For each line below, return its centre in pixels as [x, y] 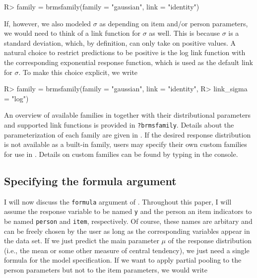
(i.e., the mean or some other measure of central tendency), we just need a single [127, 250]
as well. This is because [184, 33]
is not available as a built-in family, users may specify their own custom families [126, 144]
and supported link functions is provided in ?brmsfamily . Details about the [119, 124]
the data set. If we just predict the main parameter [82, 241]
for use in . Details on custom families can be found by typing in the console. [121, 154]
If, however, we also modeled [48, 23]
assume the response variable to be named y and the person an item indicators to [128, 211]
